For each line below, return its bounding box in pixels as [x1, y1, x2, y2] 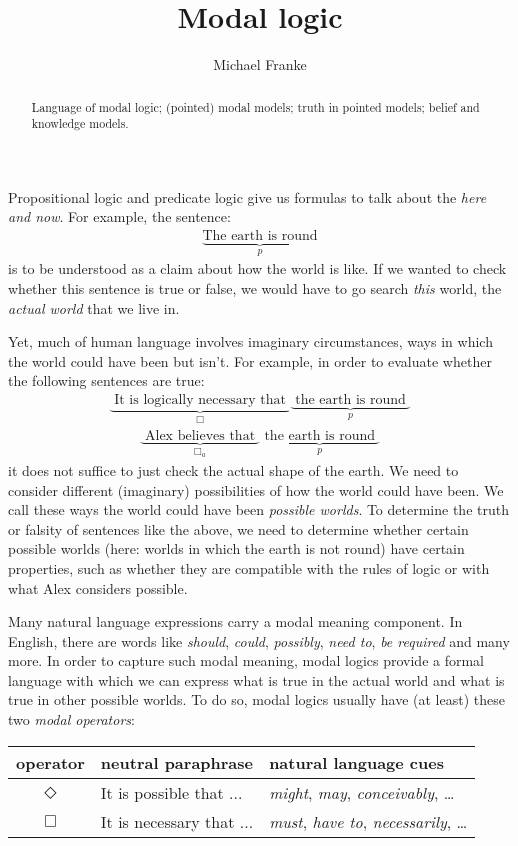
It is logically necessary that [114, 393, 286, 408]
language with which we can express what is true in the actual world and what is [8, 669, 505, 690]
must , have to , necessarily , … [269, 809, 468, 833]
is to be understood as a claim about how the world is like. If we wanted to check [8, 258, 507, 279]
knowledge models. [31, 115, 129, 132]
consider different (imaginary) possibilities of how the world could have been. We [8, 479, 504, 500]
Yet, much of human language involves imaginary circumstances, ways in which [8, 331, 493, 352]
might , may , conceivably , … [269, 780, 455, 804]
